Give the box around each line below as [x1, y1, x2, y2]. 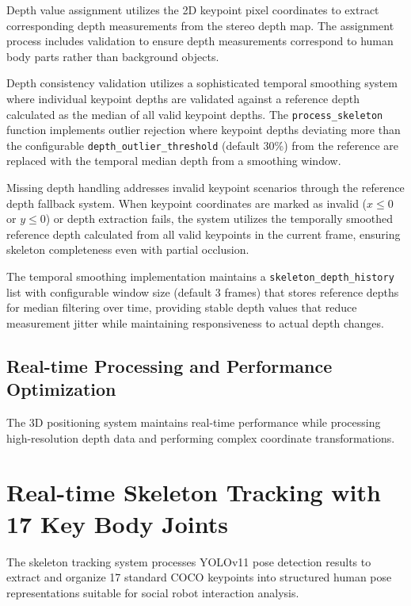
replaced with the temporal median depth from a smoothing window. [6, 152, 341, 169]
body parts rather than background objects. [6, 48, 219, 64]
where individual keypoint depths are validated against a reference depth [6, 90, 360, 106]
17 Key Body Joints [6, 507, 229, 539]
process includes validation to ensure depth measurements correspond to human [6, 33, 394, 49]
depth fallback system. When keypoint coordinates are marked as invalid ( [6, 194, 367, 211]
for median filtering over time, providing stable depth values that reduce [6, 299, 357, 316]
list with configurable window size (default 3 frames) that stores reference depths [6, 283, 399, 300]
